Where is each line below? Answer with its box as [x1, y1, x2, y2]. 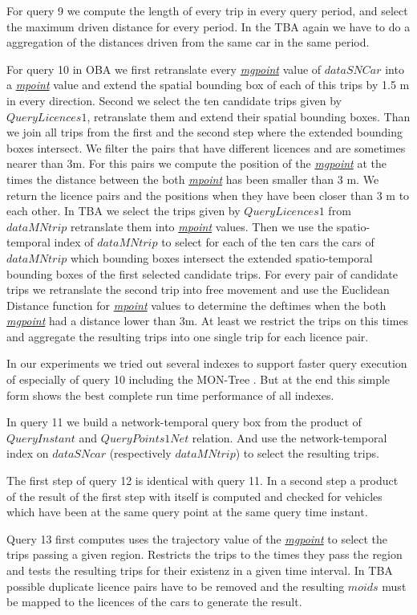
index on [6, 445, 49, 462]
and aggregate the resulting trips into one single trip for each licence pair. [6, 328, 369, 344]
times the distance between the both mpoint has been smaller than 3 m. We [6, 170, 379, 187]
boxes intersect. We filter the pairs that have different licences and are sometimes [6, 139, 406, 156]
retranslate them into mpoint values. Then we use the [70, 218, 334, 234]
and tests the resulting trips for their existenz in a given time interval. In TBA [6, 562, 393, 578]
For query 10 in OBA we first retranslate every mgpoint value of [6, 60, 322, 77]
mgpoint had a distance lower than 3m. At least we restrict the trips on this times [6, 312, 409, 329]
